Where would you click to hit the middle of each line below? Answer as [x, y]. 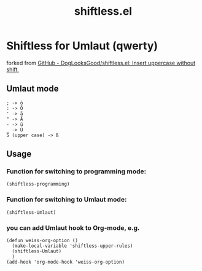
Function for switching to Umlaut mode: [67, 200]
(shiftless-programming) [38, 184]
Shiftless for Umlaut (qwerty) [82, 46]
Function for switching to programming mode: [76, 171]
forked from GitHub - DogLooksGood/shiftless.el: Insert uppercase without [101, 63]
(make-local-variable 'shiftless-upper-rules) [72, 246]
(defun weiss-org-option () [42, 241]
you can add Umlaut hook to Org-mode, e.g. [73, 227]
